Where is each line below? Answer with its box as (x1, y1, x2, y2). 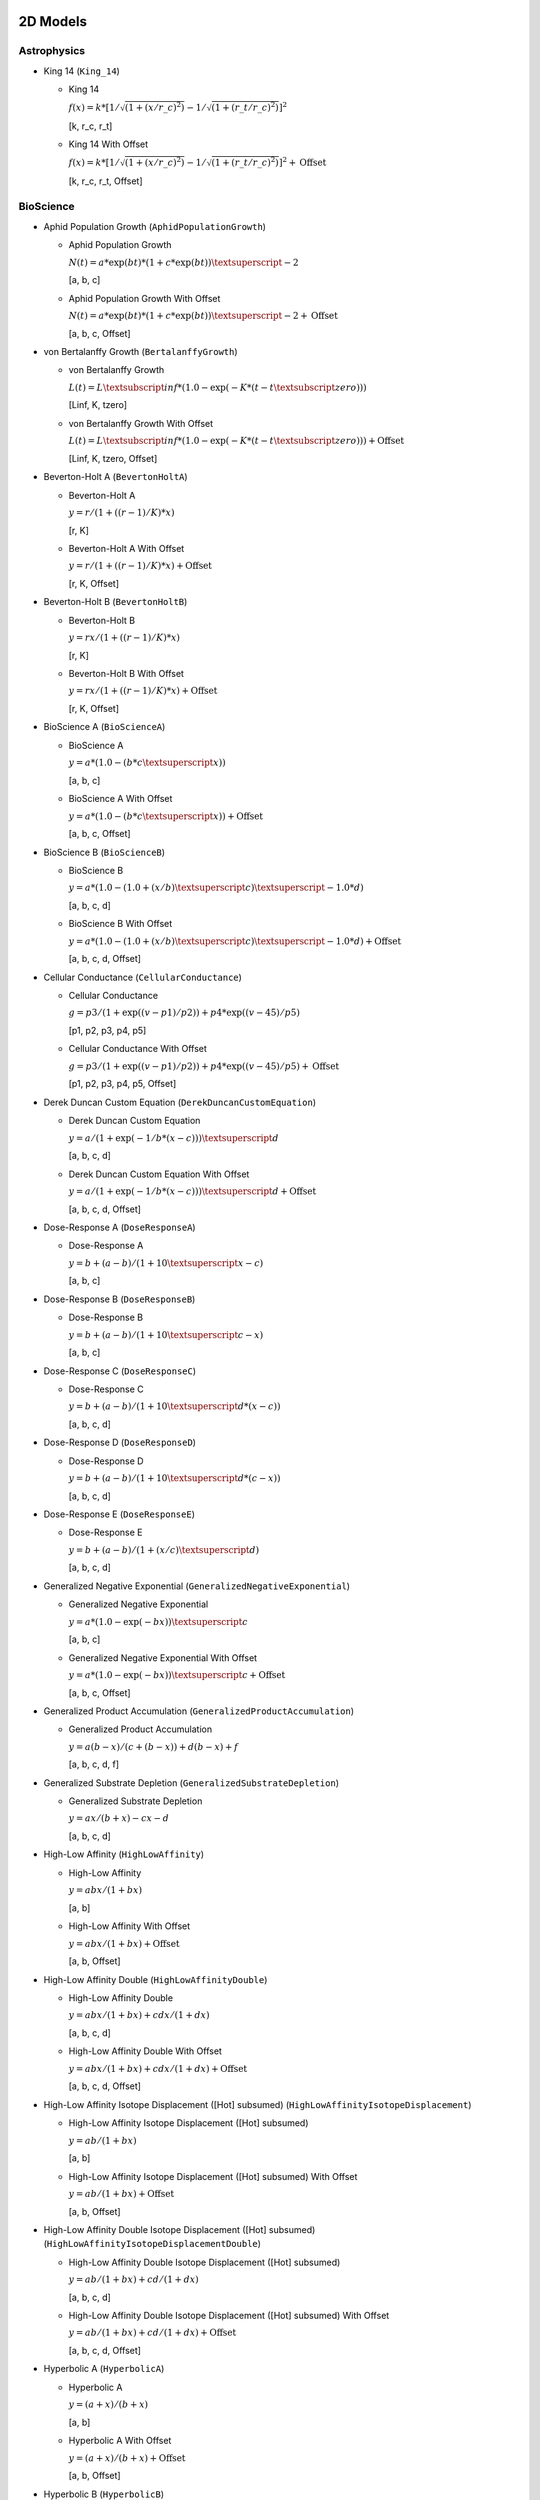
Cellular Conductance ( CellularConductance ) (43, 971, 242, 983)
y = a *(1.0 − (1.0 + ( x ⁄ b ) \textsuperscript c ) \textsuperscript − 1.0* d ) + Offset (68, 935, 402, 947)
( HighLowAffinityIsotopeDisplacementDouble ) (43, 2238, 262, 2250)
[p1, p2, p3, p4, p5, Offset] (68, 1078, 177, 1090)
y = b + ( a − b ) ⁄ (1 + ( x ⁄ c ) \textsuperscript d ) (68, 1544, 260, 1555)
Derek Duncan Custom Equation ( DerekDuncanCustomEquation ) (43, 1096, 317, 1108)
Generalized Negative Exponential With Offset (68, 1651, 258, 1664)
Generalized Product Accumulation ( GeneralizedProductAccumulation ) (43, 1705, 355, 1717)
